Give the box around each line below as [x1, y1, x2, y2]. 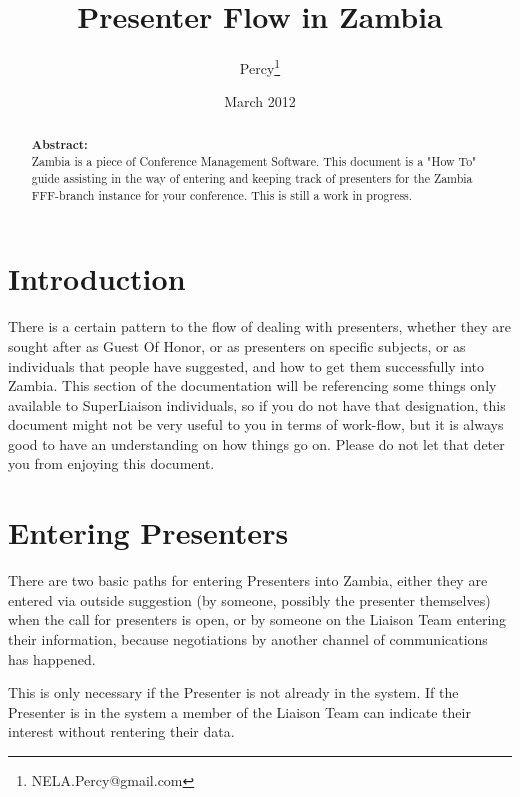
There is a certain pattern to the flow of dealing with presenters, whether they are [8, 316, 511, 337]
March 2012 [224, 91, 296, 112]
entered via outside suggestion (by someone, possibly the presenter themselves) [8, 589, 491, 610]
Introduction [8, 258, 186, 299]
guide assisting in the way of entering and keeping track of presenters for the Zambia [31, 170, 473, 187]
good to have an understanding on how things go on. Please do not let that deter [8, 433, 505, 454]
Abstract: [31, 135, 88, 153]
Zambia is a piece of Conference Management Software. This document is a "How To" [31, 153, 477, 170]
